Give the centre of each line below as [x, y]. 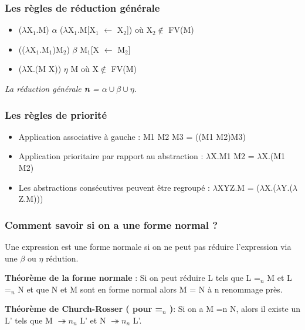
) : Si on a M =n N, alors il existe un [235, 309]
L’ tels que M [29, 320]
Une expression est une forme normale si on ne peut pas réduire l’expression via [148, 246]
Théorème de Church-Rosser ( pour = [84, 309]
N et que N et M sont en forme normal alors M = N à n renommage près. [150, 289]
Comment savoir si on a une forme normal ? [111, 224]
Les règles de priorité [56, 114]
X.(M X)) [44, 69]
